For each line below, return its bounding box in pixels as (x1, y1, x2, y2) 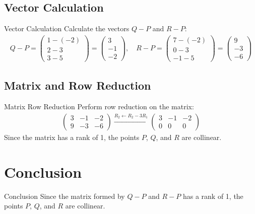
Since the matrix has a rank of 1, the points (4, 131, 140, 142)
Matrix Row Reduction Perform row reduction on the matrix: (4, 101, 194, 112)
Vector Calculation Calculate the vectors (4, 23, 130, 34)
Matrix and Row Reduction (4, 78, 151, 93)
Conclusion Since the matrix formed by (4, 190, 125, 201)
